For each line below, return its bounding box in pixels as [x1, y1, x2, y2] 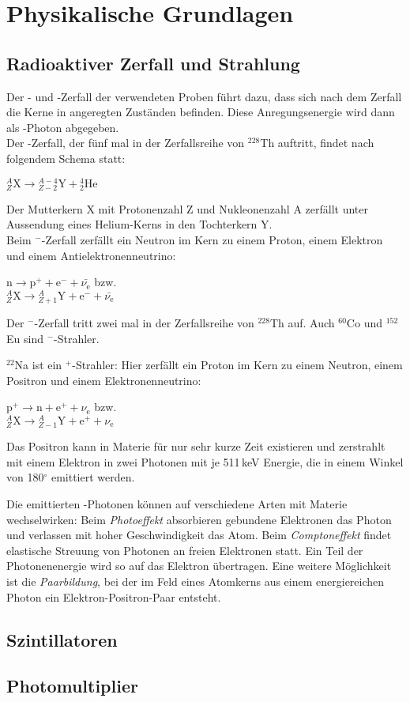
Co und [346, 314, 382, 330]
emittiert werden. [51, 469, 135, 485]
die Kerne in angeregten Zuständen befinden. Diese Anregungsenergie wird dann [6, 104, 395, 120]
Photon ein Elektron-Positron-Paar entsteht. [6, 588, 221, 605]
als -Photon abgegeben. [6, 119, 119, 135]
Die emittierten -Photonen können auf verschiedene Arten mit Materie [6, 495, 348, 511]
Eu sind [6, 330, 43, 346]
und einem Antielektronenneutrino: [6, 247, 176, 263]
